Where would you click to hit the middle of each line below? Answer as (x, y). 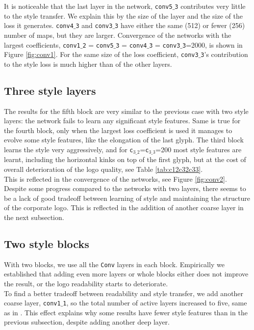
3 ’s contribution (224, 54)
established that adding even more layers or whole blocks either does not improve (126, 274)
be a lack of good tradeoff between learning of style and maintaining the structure (127, 198)
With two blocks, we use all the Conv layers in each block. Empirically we (114, 264)
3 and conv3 (94, 25)
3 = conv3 (165, 44)
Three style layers (50, 90)
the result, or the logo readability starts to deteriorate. (86, 284)
